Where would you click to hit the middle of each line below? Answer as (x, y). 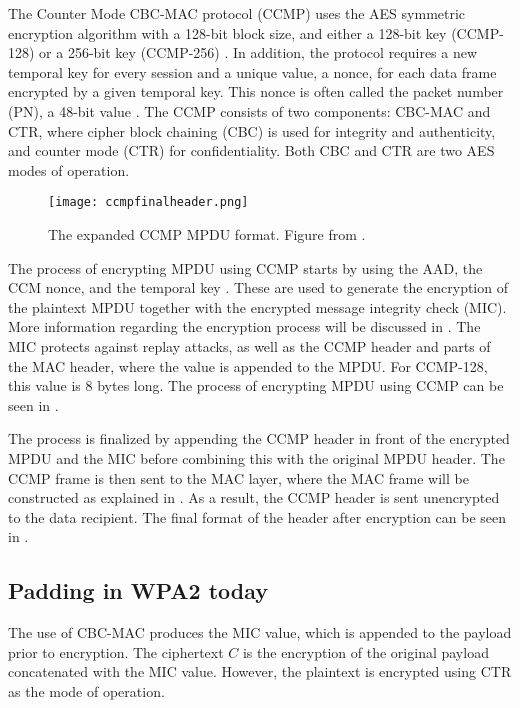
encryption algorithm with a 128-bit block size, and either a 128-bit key (227, 32)
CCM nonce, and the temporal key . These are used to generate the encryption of (258, 287)
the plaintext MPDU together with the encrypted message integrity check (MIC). (257, 306)
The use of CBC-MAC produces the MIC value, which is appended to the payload (260, 632)
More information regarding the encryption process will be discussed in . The (244, 326)
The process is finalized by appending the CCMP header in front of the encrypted (259, 438)
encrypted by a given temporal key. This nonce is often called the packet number (256, 91)
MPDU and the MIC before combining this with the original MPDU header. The (256, 457)
